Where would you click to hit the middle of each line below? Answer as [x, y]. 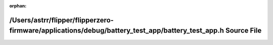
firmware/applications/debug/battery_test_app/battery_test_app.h [117, 31]
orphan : [18, 6]
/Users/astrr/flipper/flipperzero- [61, 20]
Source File [243, 31]
